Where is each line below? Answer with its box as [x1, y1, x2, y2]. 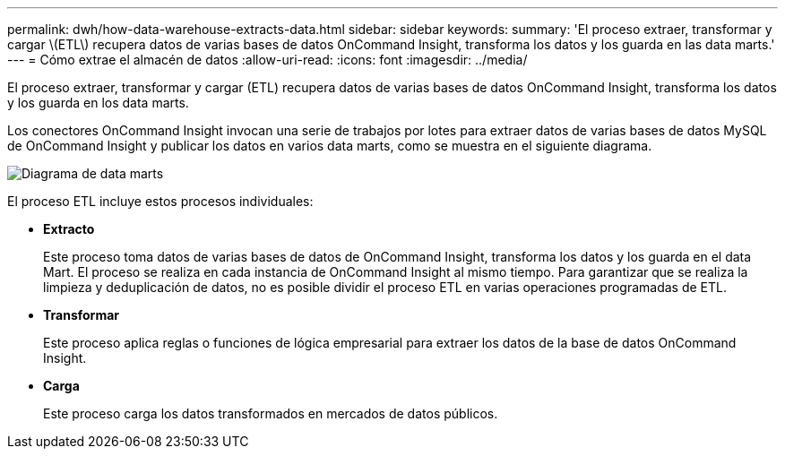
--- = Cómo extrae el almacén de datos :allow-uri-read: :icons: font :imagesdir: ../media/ [7, 52, 528, 67]
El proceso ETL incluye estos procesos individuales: [7, 194, 314, 209]
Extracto [43, 221, 95, 237]
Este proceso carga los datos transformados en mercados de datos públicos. [43, 406, 498, 421]
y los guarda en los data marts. [7, 95, 189, 110]
